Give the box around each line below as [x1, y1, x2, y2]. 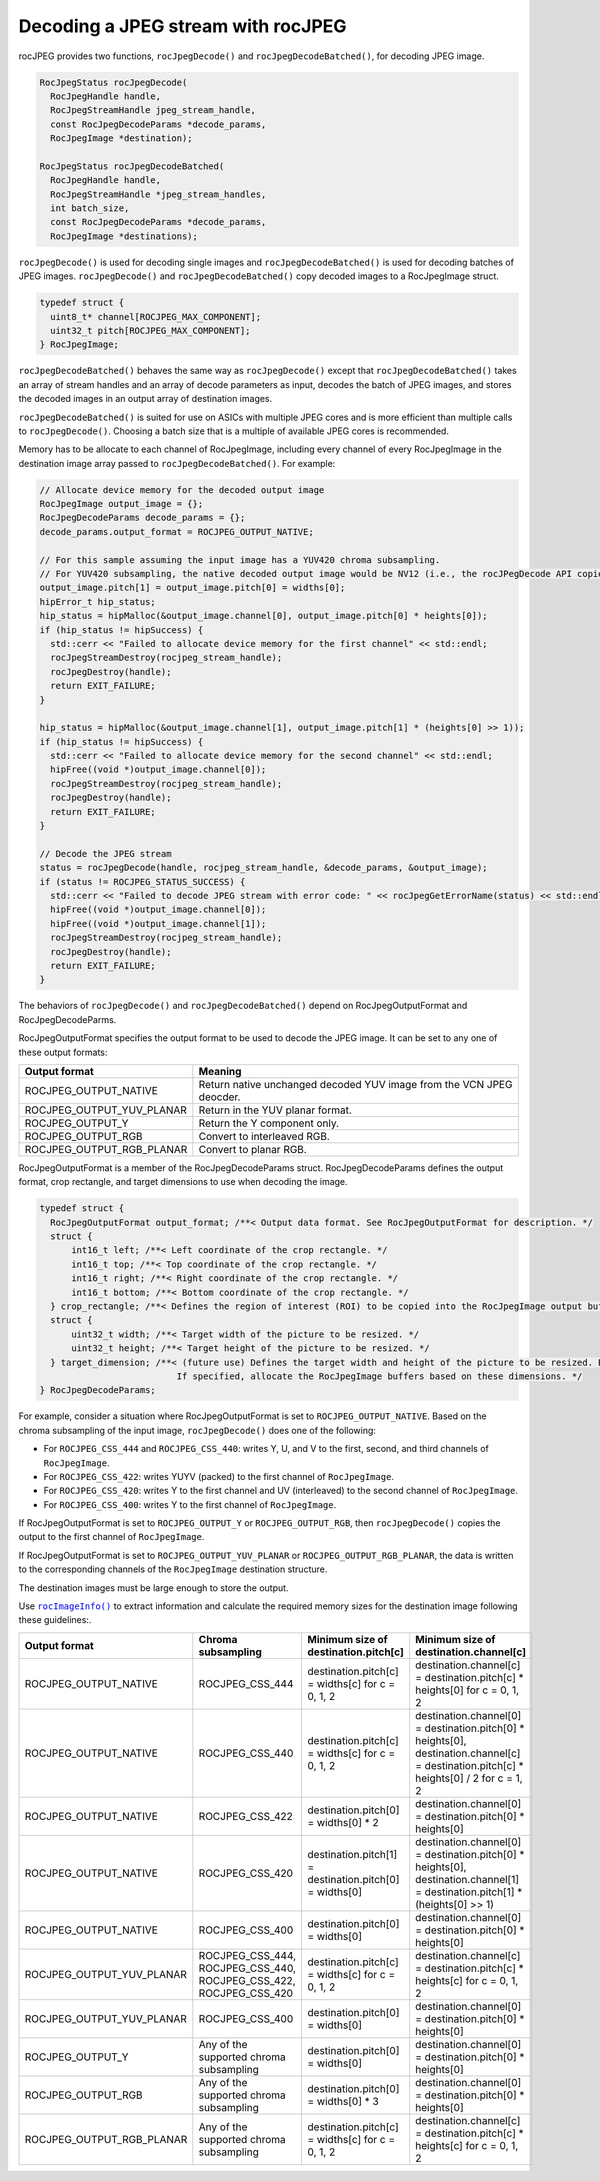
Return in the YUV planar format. [198, 1103, 352, 1117]
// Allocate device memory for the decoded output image [39, 484, 325, 495]
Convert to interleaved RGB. [198, 1129, 330, 1143]
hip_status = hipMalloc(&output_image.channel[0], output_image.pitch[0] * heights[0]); [39, 610, 489, 622]
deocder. [198, 1090, 241, 1104]
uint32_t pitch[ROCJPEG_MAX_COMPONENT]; [50, 325, 251, 336]
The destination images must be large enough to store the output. [18, 1581, 289, 1594]
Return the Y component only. [198, 1116, 340, 1130]
